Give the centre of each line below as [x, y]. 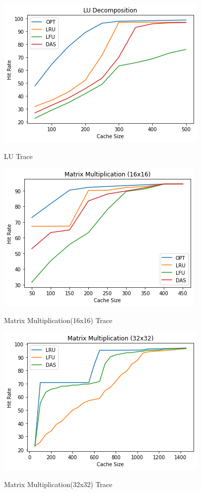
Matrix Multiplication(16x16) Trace [58, 320]
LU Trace [18, 156]
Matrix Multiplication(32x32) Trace [58, 484]
